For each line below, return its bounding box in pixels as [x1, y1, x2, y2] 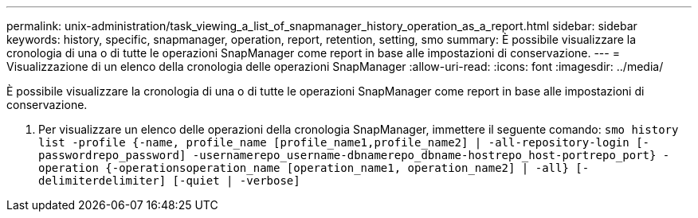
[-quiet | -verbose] [172, 174, 300, 187]
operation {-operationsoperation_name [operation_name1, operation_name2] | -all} [38, 162, 569, 174]
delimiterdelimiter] [38, 174, 167, 187]
